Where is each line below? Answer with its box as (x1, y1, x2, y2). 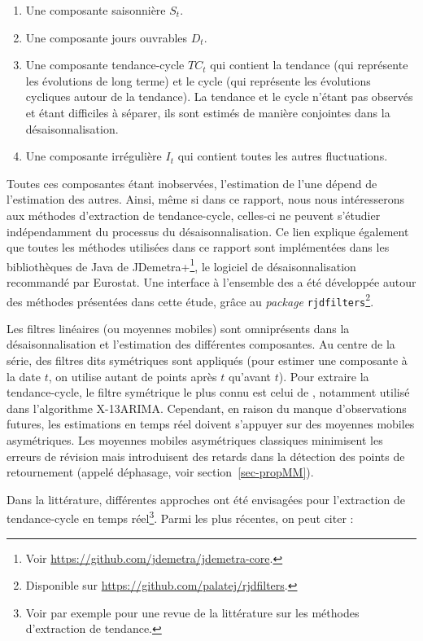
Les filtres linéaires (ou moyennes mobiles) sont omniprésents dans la (7, 319, 350, 336)
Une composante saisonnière (25, 2, 166, 18)
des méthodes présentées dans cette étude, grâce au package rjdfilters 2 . (7, 290, 374, 310)
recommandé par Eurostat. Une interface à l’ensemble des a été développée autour (7, 273, 416, 290)
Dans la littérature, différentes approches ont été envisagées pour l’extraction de (7, 490, 406, 507)
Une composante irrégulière (25, 147, 162, 165)
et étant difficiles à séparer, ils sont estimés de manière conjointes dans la (25, 103, 390, 121)
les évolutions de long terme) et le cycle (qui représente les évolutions (25, 72, 371, 89)
